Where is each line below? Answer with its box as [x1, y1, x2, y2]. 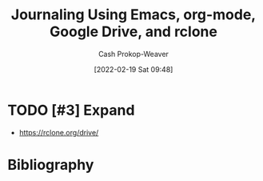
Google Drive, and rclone [50, 22, 217, 41]
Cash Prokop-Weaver [98, 49, 169, 58]
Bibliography [7, 155, 94, 174]
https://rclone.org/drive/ [18, 127, 99, 137]
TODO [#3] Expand [7, 101, 135, 119]
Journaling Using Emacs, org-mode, [10, 6, 257, 24]
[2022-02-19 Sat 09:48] [94, 64, 173, 74]
